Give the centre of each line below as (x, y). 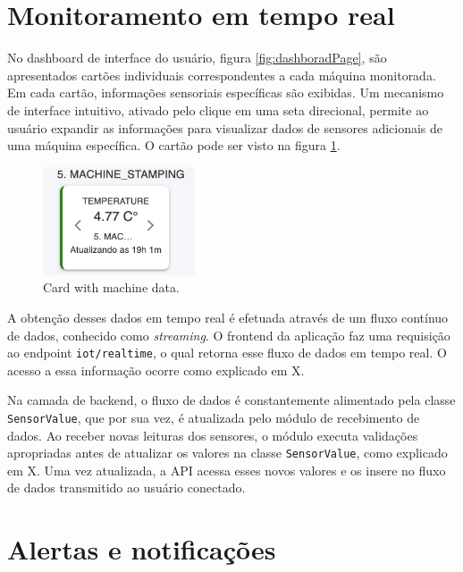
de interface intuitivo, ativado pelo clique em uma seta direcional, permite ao (218, 109)
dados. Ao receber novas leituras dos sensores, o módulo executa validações (213, 435)
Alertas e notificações (142, 549)
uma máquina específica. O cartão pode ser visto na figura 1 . (174, 145)
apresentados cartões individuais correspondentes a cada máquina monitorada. (222, 75)
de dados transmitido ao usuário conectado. (126, 488)
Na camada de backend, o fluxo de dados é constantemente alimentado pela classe (231, 400)
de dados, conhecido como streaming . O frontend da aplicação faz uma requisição (229, 335)
